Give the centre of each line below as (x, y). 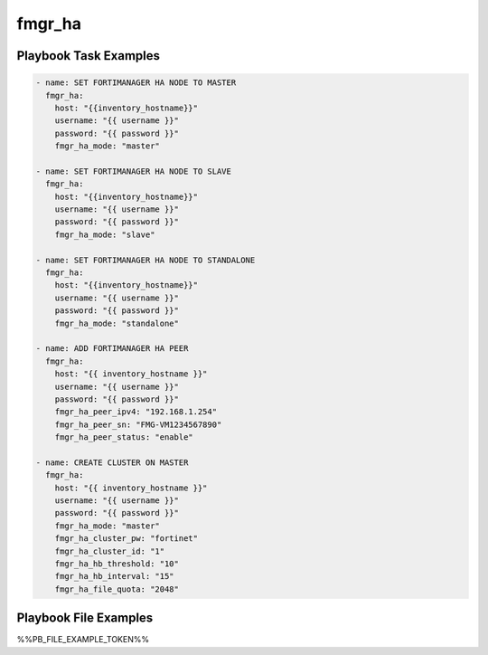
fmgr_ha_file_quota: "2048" (117, 589)
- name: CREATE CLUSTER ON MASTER (112, 462)
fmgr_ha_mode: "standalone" (117, 323)
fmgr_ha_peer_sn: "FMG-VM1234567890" (138, 424)
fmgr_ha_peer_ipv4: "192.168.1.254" (136, 412)
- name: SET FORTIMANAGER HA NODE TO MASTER (136, 83)
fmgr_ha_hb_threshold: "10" (117, 564)
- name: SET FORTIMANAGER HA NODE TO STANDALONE (145, 260)
